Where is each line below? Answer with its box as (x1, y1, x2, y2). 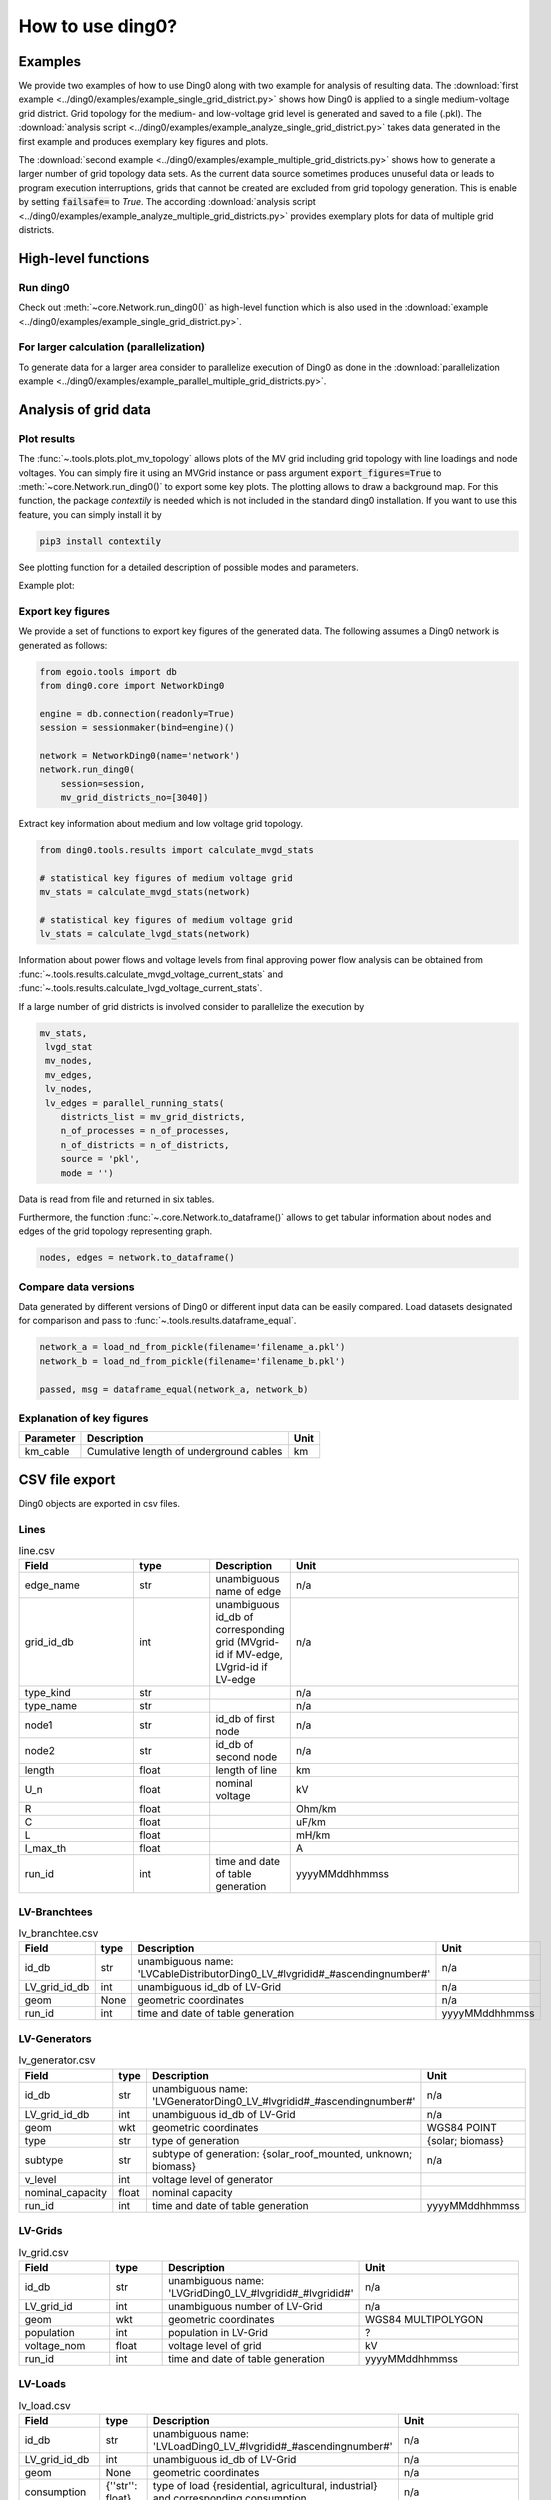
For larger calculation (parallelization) (18, 340, 206, 354)
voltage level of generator (151, 2172, 274, 2186)
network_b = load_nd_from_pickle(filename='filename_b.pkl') (39, 1355, 346, 1367)
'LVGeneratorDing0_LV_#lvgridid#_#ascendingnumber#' (151, 2094, 416, 2108)
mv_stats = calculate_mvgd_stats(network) (39, 886, 251, 898)
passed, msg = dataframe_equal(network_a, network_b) (39, 1383, 309, 1395)
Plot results (18, 431, 75, 445)
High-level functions (18, 250, 150, 267)
